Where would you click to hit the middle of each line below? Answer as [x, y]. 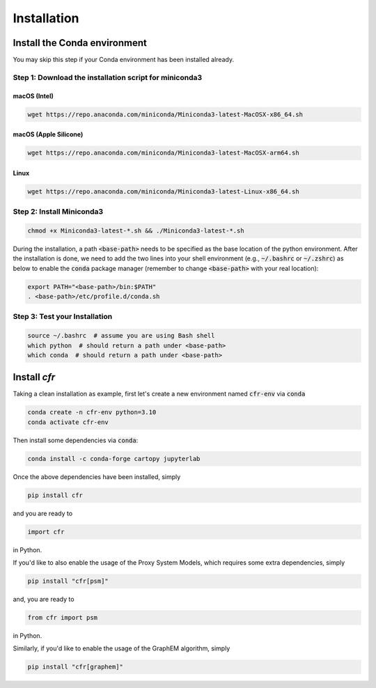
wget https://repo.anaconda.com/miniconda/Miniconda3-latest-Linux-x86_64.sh [163, 191]
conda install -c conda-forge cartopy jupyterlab [114, 459]
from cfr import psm [62, 618]
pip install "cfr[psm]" [68, 581]
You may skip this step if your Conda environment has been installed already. [124, 60]
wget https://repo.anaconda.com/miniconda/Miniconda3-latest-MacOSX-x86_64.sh [165, 114]
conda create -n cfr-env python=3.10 [92, 412]
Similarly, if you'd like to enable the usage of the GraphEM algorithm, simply [122, 648]
